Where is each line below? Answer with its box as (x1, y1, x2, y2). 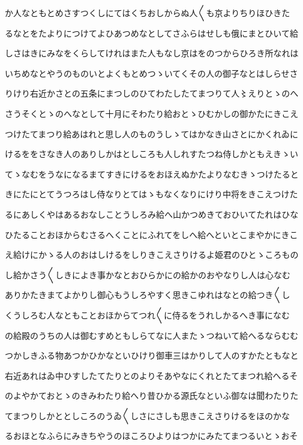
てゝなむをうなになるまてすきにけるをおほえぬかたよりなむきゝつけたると (5, 167, 299, 180)
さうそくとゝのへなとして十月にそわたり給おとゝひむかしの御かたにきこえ (5, 107, 299, 119)
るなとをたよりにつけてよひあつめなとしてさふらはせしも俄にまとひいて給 (5, 26, 298, 39)
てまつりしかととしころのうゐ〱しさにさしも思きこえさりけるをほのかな (5, 409, 290, 422)
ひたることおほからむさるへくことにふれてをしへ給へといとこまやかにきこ (5, 228, 298, 240)
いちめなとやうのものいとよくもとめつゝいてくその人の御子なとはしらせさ (5, 67, 298, 79)
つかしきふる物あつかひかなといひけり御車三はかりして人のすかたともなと (5, 349, 299, 362)
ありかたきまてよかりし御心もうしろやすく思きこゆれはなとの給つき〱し (5, 288, 290, 301)
